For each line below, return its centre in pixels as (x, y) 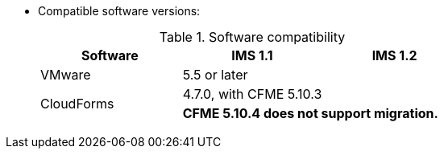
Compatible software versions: (119, 11)
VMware (66, 75)
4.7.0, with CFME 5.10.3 (252, 94)
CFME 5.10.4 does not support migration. (310, 113)
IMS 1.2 (394, 55)
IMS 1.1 (252, 55)
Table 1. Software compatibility (252, 37)
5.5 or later (215, 75)
